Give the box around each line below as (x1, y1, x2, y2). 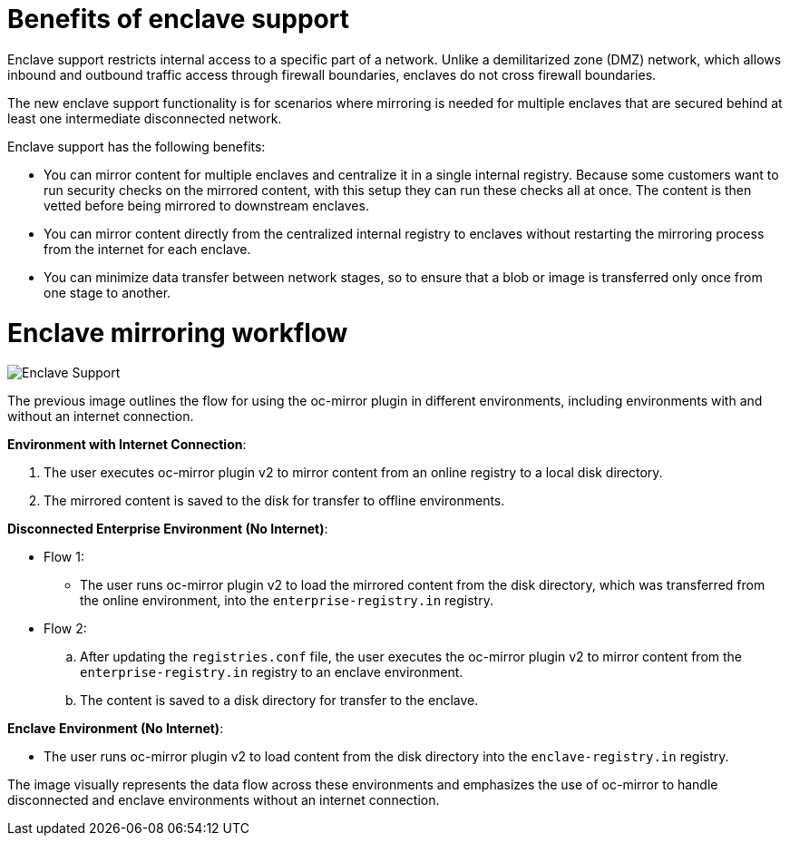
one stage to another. (44, 284, 171, 300)
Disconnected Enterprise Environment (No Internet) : (7, 521, 328, 537)
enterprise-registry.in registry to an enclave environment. (80, 664, 463, 681)
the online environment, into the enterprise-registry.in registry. (80, 593, 493, 609)
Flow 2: (44, 621, 87, 637)
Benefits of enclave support (7, 4, 349, 34)
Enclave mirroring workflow (7, 317, 348, 348)
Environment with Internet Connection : (7, 436, 247, 453)
